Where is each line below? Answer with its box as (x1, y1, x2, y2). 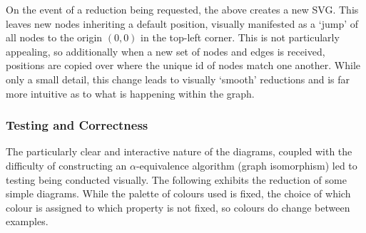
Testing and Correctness (6, 116, 148, 134)
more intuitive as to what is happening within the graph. (6, 86, 255, 100)
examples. (6, 214, 49, 229)
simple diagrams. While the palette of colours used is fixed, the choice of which (6, 186, 351, 201)
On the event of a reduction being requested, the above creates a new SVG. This (6, 2, 359, 16)
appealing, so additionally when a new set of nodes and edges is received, (6, 43, 325, 58)
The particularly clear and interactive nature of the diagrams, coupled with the (6, 144, 352, 159)
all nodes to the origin (6, 30, 103, 45)
